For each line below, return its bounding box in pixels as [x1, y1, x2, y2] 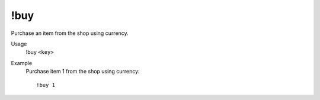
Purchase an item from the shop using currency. [11, 30, 129, 37]
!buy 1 [36, 82, 56, 88]
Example [11, 59, 33, 66]
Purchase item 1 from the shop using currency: [25, 68, 140, 75]
